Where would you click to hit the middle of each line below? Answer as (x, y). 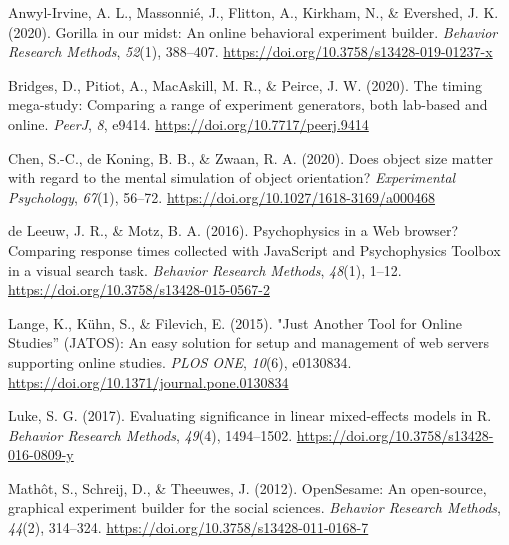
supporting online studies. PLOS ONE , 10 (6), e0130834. (180, 361)
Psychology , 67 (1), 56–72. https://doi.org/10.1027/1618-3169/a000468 (222, 196)
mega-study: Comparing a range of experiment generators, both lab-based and (248, 104)
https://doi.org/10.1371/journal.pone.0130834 (148, 381)
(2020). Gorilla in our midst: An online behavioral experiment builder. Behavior (253, 31)
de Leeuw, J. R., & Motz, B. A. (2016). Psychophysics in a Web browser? (233, 230)
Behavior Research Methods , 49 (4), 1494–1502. (150, 434)
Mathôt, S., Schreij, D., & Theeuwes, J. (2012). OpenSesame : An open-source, (247, 487)
